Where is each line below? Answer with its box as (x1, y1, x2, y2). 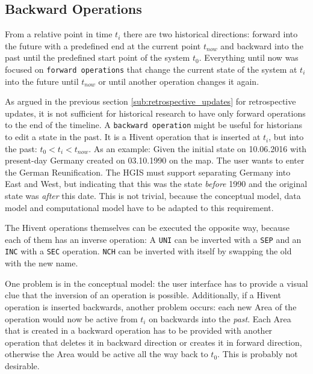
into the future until (5, 75, 79, 87)
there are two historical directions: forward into (123, 28, 298, 40)
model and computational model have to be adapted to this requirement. (5, 201, 274, 213)
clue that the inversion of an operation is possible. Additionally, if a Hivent (5, 289, 281, 301)
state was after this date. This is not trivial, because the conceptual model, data (5, 189, 301, 202)
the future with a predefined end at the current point (5, 39, 201, 52)
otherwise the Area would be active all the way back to (5, 348, 208, 360)
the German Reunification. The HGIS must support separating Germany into (5, 165, 291, 178)
